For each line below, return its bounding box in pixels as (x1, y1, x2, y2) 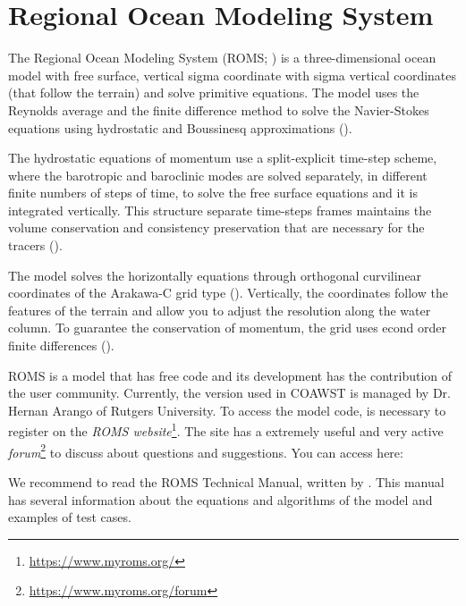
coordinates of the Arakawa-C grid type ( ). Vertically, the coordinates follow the (8, 283, 448, 302)
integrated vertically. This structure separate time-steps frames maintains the (8, 200, 432, 219)
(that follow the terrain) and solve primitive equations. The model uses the (8, 83, 419, 102)
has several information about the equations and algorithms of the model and (8, 490, 433, 509)
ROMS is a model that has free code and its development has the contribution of (8, 366, 453, 384)
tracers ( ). (8, 236, 63, 255)
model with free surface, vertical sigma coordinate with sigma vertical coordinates (8, 65, 457, 84)
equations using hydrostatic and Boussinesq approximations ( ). (8, 118, 352, 137)
